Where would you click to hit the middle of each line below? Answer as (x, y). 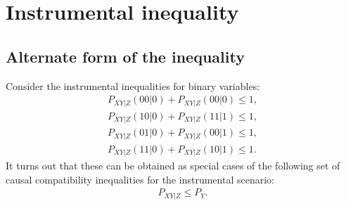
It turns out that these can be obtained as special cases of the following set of (173, 166)
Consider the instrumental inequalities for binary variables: (133, 85)
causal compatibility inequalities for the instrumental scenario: (140, 179)
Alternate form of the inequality (125, 56)
